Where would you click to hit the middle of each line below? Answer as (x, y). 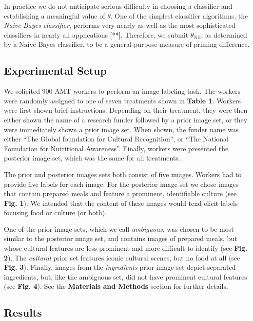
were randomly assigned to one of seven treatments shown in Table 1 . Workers (123, 100)
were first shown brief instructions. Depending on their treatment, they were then (126, 110)
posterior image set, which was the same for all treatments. (92, 158)
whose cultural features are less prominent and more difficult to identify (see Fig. (126, 248)
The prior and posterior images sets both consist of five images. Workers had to (123, 174)
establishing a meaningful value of (55, 15)
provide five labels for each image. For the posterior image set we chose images (121, 184)
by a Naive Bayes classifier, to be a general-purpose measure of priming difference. (127, 44)
